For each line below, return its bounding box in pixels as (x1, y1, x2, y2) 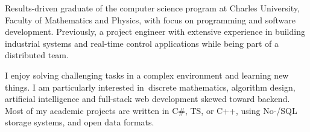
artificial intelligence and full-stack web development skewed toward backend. (5, 92, 290, 105)
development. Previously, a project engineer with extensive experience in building (5, 25, 305, 38)
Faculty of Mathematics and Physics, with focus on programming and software (5, 13, 296, 26)
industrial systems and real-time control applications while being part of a (5, 37, 279, 49)
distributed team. (5, 49, 69, 61)
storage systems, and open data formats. (5, 116, 154, 128)
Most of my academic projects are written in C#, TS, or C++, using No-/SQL (5, 104, 297, 116)
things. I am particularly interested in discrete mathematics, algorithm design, (5, 80, 296, 93)
